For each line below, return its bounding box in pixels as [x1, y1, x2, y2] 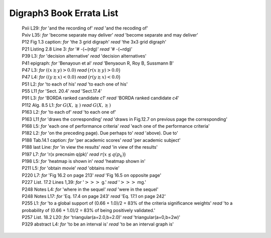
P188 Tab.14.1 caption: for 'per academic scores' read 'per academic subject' [22, 137, 181, 143]
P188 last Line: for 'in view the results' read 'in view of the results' [22, 144, 158, 150]
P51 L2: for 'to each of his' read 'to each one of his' [22, 81, 128, 87]
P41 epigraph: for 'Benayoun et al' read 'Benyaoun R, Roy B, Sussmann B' [22, 60, 174, 66]
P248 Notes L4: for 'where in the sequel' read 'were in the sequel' [22, 186, 159, 192]
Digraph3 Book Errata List [9, 8, 118, 19]
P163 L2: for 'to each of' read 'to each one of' [22, 109, 116, 115]
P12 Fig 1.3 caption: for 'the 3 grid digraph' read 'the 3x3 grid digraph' [22, 39, 167, 45]
